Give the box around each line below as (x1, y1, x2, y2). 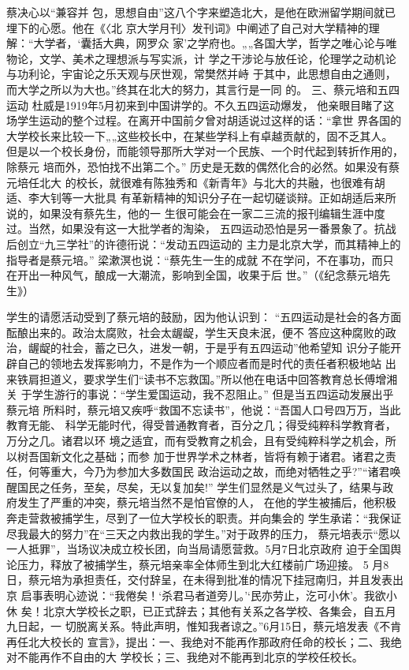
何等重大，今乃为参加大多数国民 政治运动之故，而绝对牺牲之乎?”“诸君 (28, 463, 390, 480)
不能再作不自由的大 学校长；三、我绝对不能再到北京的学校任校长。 (17, 649, 363, 665)
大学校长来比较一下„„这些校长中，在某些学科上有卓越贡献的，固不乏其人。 (6, 127, 393, 144)
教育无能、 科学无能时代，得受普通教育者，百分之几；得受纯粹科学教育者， (6, 417, 396, 433)
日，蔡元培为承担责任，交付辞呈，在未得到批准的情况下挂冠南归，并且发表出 (6, 571, 403, 588)
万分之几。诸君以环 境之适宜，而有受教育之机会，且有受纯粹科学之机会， (6, 432, 385, 449)
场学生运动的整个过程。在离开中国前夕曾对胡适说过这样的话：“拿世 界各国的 (6, 112, 402, 129)
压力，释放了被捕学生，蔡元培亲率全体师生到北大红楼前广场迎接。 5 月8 (17, 556, 389, 572)
